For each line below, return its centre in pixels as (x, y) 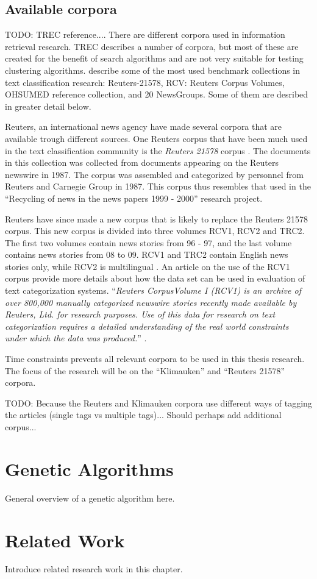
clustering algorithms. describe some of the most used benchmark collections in (153, 70)
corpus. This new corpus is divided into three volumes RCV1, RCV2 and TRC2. (155, 231)
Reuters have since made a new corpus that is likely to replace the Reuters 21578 (157, 218)
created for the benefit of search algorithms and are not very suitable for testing (154, 58)
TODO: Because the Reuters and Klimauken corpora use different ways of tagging (158, 403)
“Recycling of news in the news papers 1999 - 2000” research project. (134, 198)
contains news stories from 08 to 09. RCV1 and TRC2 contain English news (147, 254)
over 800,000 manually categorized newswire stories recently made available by (151, 302)
